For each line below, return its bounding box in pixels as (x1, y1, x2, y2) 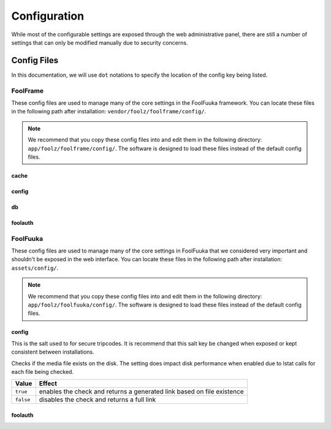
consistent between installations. (11, 348, 94, 355)
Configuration (11, 9, 85, 23)
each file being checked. (11, 368, 74, 375)
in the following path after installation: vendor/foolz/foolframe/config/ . (11, 108, 207, 115)
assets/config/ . (11, 264, 59, 271)
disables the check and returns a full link (39, 395, 156, 404)
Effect (39, 379, 58, 388)
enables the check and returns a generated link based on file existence (39, 387, 245, 396)
